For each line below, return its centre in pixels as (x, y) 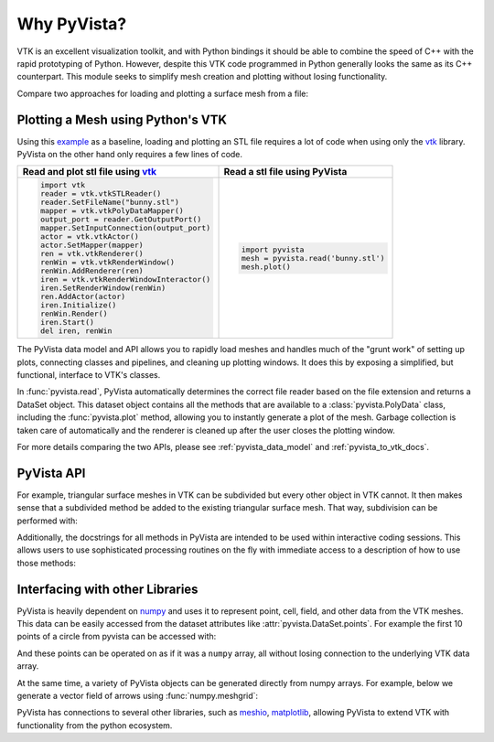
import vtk (63, 185)
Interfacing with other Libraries (107, 589)
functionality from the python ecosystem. (95, 725)
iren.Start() (67, 323)
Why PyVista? (72, 24)
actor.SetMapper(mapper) (91, 246)
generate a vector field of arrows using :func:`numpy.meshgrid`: (138, 696)
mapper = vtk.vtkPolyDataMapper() (112, 211)
